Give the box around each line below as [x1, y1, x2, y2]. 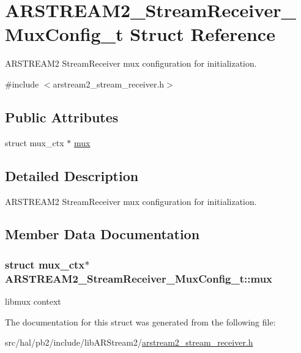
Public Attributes [5, 107, 119, 126]
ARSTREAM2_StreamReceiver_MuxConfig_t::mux [5, 270, 273, 286]
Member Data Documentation [5, 225, 200, 243]
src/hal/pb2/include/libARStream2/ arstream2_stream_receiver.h [5, 336, 253, 349]
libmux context [5, 295, 61, 308]
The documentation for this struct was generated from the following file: [5, 315, 276, 328]
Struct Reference [130, 21, 275, 46]
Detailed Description [5, 166, 139, 185]
